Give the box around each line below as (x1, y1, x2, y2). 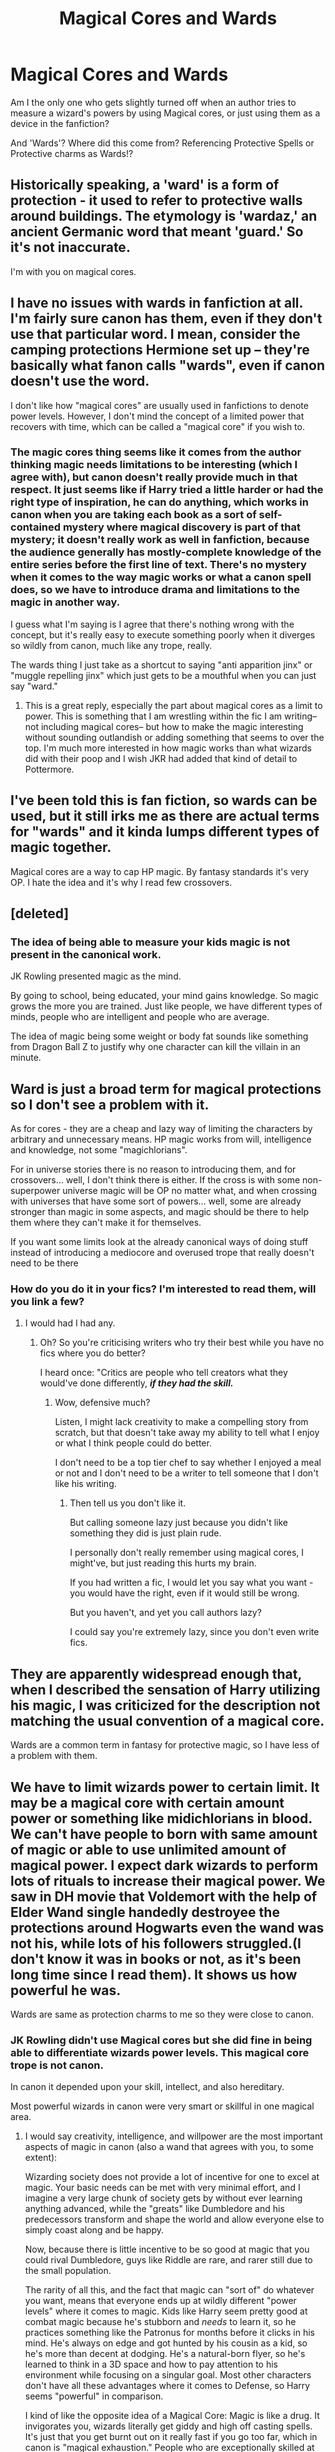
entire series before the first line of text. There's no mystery (10, 558, 307, 572)
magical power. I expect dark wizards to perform (10, 1857, 319, 1874)
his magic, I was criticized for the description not (10, 1697, 321, 1714)
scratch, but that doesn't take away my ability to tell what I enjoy (54, 1427, 320, 1439)
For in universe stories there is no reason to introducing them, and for (10, 1163, 297, 1176)
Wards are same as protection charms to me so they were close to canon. (10, 2008, 315, 2021)
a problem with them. (10, 1750, 98, 1762)
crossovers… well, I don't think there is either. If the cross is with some (10, 1174, 301, 1186)
